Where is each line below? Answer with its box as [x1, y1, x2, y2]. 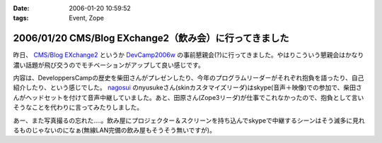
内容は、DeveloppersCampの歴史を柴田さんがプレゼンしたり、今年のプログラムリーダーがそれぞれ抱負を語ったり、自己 [13, 74, 364, 82]
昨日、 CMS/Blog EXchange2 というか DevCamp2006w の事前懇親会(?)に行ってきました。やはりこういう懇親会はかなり [13, 51, 364, 59]
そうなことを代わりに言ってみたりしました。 [13, 103, 144, 112]
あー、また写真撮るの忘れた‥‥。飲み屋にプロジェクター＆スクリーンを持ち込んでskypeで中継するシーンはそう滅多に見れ [13, 116, 366, 125]
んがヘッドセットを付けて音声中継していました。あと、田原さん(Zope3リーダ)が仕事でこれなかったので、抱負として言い [13, 93, 364, 101]
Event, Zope [69, 14, 104, 23]
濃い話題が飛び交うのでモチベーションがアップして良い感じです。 [13, 61, 204, 69]
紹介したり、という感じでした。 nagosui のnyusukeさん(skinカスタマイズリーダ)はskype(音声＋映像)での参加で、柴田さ [13, 83, 362, 92]
